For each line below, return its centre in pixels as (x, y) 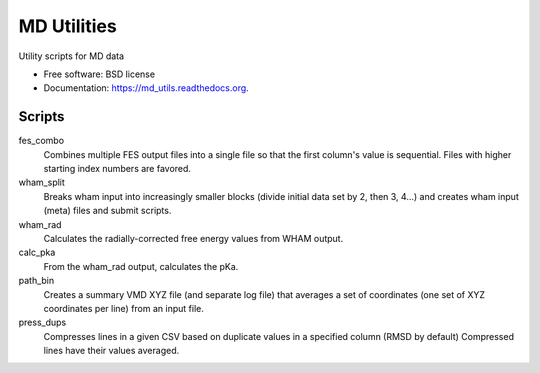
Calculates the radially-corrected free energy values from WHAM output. (193, 238)
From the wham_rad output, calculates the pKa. (141, 266)
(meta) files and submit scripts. (107, 211)
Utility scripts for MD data (71, 56)
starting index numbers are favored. (117, 169)
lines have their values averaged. (111, 351)
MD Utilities (67, 26)
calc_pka (37, 252)
